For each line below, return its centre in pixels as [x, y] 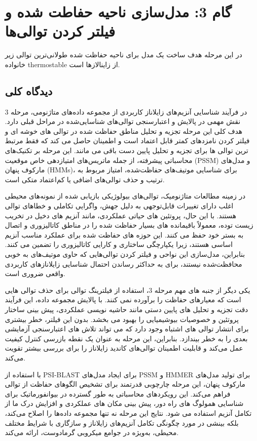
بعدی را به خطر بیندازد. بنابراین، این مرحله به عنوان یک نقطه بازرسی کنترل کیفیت [126, 338]
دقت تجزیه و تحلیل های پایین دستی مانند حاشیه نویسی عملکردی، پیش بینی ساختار [127, 309]
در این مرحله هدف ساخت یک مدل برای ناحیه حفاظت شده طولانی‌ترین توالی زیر [124, 55]
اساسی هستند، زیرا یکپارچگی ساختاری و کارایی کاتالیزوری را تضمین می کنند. [119, 244]
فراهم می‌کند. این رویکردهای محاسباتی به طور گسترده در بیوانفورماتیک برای [118, 393]
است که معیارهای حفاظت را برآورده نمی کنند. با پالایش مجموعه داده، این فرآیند [123, 300]
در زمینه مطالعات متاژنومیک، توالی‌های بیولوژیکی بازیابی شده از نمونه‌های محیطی [125, 196]
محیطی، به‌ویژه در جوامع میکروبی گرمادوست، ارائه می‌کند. [92, 432]
